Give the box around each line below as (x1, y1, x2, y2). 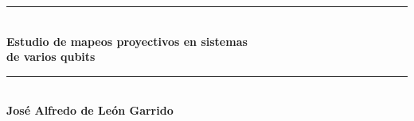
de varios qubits (6, 48, 96, 65)
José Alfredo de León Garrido (6, 102, 174, 119)
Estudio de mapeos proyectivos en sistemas (6, 32, 248, 49)
